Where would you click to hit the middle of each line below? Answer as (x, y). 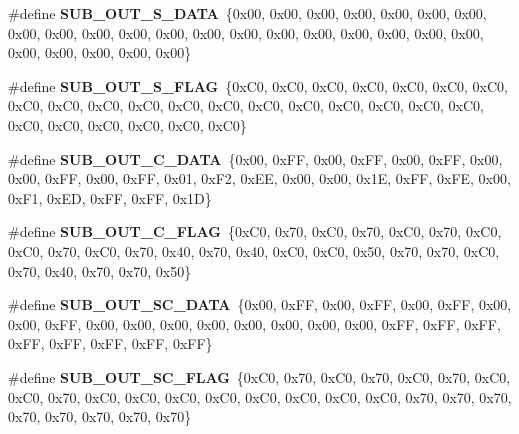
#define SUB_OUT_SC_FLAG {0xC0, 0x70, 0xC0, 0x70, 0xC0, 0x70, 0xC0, (259, 376)
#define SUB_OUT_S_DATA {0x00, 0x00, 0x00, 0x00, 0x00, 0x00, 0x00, (247, 13)
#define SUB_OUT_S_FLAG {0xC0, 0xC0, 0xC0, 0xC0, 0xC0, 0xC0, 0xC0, (258, 85)
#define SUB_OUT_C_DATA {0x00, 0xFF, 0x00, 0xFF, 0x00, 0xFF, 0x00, (255, 158)
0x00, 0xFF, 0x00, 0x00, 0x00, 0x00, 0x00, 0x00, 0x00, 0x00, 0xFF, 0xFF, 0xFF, (254, 323)
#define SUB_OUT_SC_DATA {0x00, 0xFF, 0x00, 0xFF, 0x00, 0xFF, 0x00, (260, 304)
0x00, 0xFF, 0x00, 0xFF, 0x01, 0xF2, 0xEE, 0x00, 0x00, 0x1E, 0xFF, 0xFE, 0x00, (259, 178)
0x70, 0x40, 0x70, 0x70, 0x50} (100, 270)
